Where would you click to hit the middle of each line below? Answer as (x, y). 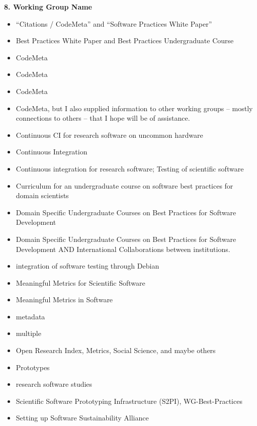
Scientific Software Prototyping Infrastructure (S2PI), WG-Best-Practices (129, 401)
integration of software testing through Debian (88, 266)
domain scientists (42, 195)
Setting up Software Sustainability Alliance (82, 418)
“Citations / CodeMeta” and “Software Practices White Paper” (114, 23)
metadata (30, 316)
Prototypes (33, 367)
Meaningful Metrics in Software (64, 300)
